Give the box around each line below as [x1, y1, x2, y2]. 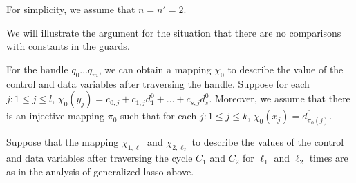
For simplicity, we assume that [6, 2, 135, 16]
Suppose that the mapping [6, 134, 119, 148]
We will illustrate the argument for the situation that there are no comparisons [6, 25, 341, 39]
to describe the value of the [227, 61, 344, 76]
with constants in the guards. [6, 39, 130, 53]
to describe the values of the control [191, 134, 344, 148]
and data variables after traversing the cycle [6, 151, 193, 165]
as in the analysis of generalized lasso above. [6, 164, 194, 178]
